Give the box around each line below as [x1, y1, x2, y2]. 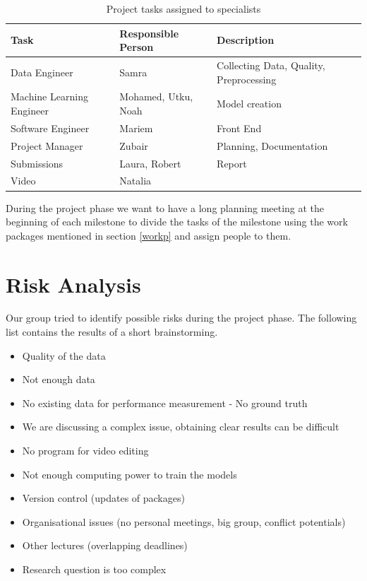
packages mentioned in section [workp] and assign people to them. [6, 228, 291, 242]
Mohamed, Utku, [119, 89, 193, 104]
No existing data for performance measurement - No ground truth [22, 395, 308, 410]
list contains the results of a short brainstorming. [6, 324, 218, 339]
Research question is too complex [22, 561, 167, 576]
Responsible [119, 25, 179, 40]
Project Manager [11, 138, 83, 153]
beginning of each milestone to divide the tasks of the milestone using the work [6, 214, 348, 229]
